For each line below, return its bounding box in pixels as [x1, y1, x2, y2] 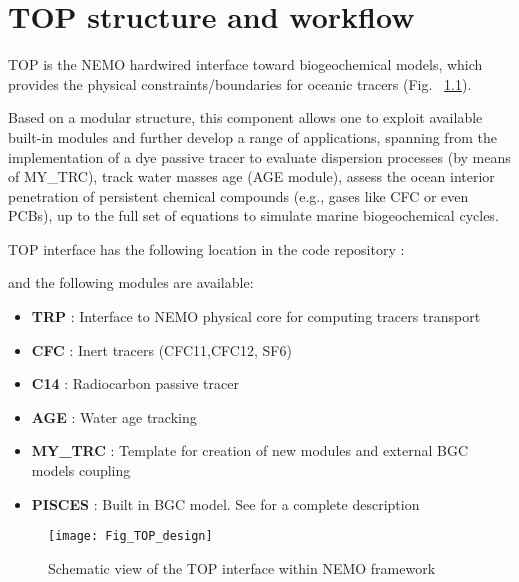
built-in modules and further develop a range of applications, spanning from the [8, 126, 497, 147]
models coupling [31, 460, 131, 481]
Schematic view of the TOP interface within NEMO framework [48, 557, 436, 578]
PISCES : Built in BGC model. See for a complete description [31, 493, 420, 514]
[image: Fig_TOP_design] [48, 529, 213, 544]
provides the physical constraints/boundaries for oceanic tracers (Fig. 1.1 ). [8, 73, 472, 94]
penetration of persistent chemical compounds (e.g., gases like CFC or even [8, 185, 469, 206]
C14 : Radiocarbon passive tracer [31, 373, 239, 394]
